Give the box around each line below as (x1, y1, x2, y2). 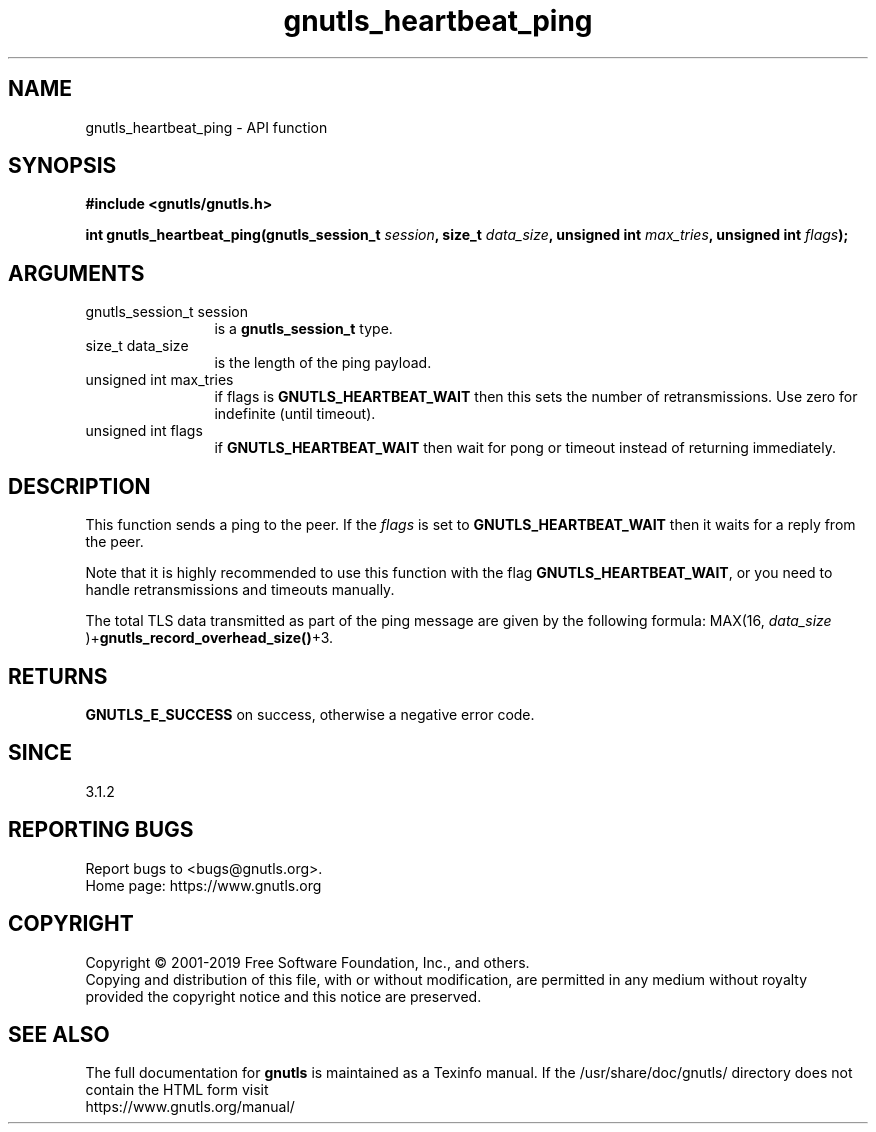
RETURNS (8, 663, 108, 689)
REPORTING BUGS (8, 817, 194, 843)
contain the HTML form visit (85, 1081, 269, 1099)
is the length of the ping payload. (214, 354, 432, 372)
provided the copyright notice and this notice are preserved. (85, 987, 482, 1005)
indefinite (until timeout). (214, 405, 376, 423)
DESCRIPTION (8, 473, 151, 499)
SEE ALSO (8, 1021, 110, 1047)
